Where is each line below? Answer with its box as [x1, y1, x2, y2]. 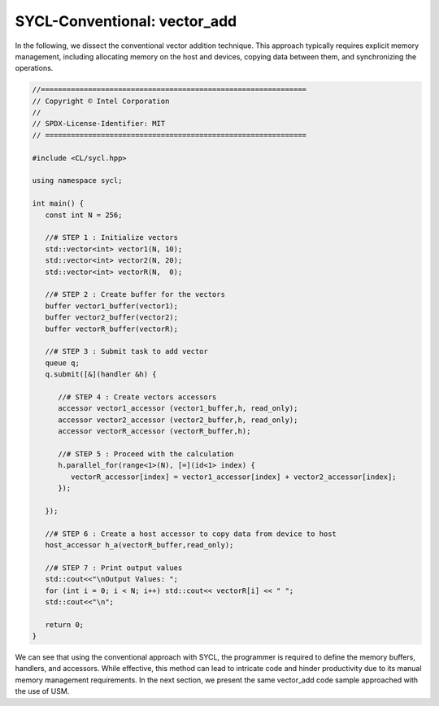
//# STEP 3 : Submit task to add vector [45, 346, 209, 356]
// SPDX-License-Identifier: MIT [32, 119, 166, 129]
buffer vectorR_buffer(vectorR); [45, 324, 179, 333]
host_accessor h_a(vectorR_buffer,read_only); [45, 540, 234, 549]
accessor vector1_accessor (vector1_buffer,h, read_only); [58, 403, 298, 413]
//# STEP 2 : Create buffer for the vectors [45, 290, 225, 299]
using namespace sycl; [32, 176, 123, 185]
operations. [15, 63, 54, 73]
